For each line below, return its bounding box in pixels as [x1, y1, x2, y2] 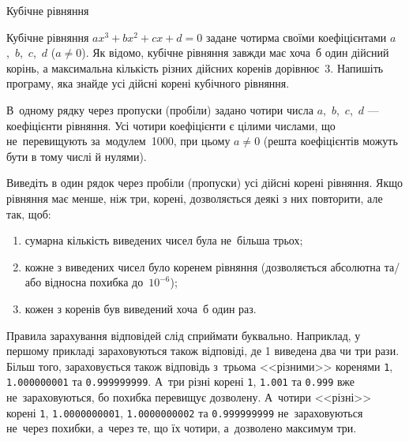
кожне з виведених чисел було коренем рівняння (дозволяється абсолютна [24, 258, 381, 275]
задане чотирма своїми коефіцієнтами [205, 28, 387, 45]
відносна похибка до [44, 274, 144, 290]
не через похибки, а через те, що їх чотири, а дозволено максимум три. [6, 420, 357, 436]
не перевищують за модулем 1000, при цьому [6, 133, 231, 149]
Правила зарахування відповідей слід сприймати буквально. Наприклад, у [6, 327, 361, 343]
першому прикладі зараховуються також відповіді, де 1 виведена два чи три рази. [6, 342, 400, 359]
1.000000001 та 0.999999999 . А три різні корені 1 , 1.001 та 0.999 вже [6, 373, 355, 390]
